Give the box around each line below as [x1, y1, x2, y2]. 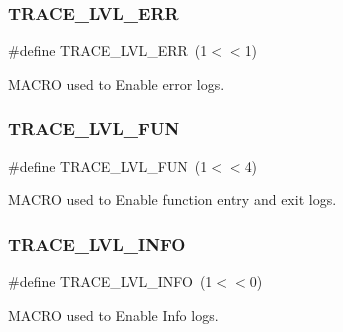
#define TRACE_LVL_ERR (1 [8, 40, 208, 61]
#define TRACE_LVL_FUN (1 [8, 155, 208, 176]
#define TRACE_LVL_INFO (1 [8, 271, 213, 292]
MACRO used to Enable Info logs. [8, 304, 219, 325]
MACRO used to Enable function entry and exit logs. [8, 189, 337, 210]
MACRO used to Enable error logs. [8, 73, 225, 94]
